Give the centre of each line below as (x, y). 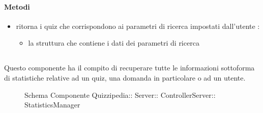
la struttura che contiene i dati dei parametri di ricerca (114, 43)
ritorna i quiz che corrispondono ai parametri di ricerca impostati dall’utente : (138, 26)
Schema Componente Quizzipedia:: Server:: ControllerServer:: (120, 95)
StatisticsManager (52, 105)
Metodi (17, 6)
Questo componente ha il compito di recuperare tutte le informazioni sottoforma (129, 68)
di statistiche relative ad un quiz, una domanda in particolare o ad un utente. (125, 77)
